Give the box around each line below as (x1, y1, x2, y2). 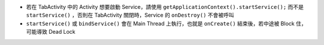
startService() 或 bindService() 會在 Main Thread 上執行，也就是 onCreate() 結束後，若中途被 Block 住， (26, 20, 307, 27)
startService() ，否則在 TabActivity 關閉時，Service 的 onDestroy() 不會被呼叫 (26, 12, 234, 19)
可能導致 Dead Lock (26, 28, 76, 36)
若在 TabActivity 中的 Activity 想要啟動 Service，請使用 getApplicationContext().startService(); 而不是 (26, 4, 304, 10)
